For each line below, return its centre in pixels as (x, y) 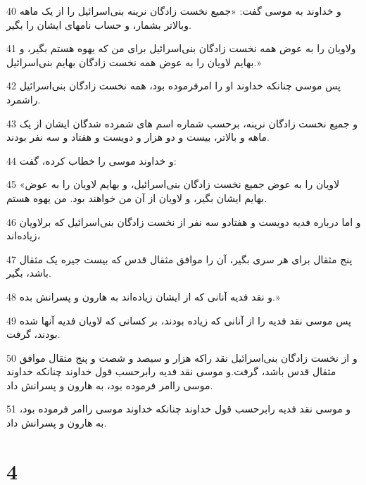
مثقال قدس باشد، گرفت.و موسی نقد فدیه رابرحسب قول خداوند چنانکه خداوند (171, 371)
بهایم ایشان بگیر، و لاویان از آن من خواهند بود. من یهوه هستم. (137, 197)
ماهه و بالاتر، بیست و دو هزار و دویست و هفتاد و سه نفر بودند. (138, 137)
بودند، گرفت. (33, 334)
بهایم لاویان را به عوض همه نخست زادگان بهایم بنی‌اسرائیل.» (134, 62)
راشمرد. (24, 99)
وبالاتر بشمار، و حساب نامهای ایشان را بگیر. (99, 24)
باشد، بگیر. (29, 273)
